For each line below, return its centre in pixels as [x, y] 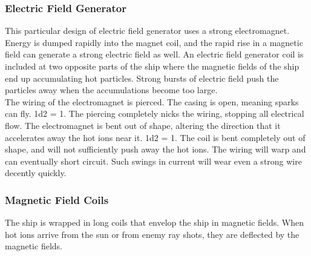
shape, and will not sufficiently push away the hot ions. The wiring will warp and [155, 149]
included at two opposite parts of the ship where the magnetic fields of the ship [152, 66]
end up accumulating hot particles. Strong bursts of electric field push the [142, 78]
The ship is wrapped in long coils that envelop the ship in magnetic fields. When [154, 222]
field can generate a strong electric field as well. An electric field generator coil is [154, 54]
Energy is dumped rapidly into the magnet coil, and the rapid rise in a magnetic [154, 42]
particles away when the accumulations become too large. [111, 90]
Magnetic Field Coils [57, 199]
